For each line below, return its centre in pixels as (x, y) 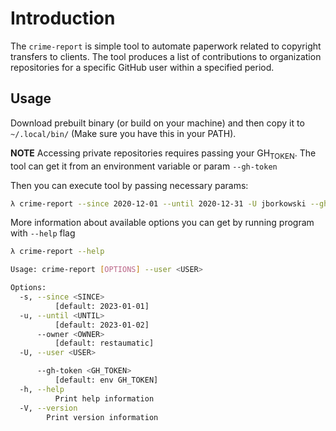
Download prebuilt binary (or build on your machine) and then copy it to (157, 123)
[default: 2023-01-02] (102, 325)
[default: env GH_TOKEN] (106, 380)
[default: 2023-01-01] (102, 306)
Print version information (102, 417)
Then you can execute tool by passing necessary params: (129, 185)
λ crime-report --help (57, 252)
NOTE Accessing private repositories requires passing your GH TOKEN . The (163, 154)
